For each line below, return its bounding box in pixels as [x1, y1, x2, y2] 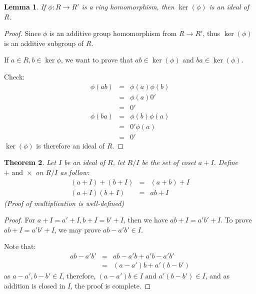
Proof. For [4, 214, 35, 225]
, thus [202, 28, 220, 38]
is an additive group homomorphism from [49, 28, 177, 38]
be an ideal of [64, 157, 105, 167]
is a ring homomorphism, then [81, 1, 174, 11]
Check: [4, 71, 25, 81]
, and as [205, 270, 230, 281]
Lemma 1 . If [4, 1, 46, 11]
